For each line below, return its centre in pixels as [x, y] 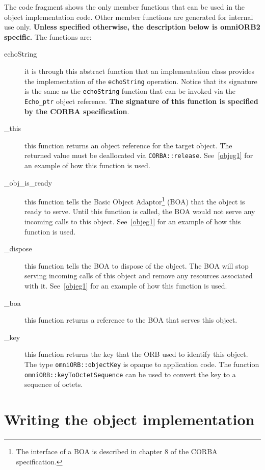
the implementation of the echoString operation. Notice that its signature [141, 81]
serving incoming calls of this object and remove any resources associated [139, 276]
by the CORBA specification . [77, 111]
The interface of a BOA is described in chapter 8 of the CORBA [117, 451]
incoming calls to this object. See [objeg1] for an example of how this [133, 221]
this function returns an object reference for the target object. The [128, 145]
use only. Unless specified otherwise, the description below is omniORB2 [132, 27]
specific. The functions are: [48, 36]
